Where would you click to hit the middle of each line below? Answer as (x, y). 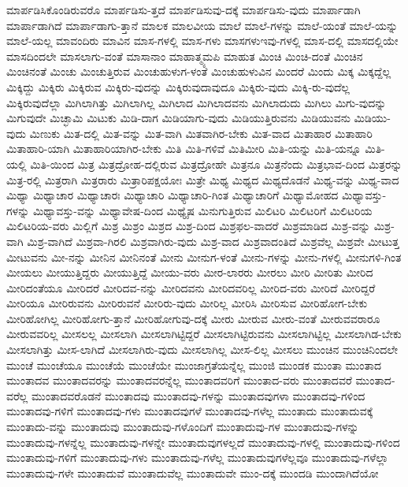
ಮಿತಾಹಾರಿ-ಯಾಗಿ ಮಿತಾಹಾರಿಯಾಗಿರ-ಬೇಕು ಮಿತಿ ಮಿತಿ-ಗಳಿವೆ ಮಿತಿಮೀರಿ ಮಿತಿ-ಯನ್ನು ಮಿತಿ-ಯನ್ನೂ (184, 149)
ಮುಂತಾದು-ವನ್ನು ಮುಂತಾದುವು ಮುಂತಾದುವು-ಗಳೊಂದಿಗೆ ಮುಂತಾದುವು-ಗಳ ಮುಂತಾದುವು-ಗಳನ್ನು (183, 427)
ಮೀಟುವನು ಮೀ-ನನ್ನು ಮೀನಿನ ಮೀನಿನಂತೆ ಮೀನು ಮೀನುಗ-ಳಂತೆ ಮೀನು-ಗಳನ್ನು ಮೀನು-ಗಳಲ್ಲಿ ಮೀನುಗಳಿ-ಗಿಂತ (204, 257)
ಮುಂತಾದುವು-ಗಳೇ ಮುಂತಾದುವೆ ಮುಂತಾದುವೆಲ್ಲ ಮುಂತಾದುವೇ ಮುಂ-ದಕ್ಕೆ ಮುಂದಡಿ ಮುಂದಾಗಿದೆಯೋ (193, 472)
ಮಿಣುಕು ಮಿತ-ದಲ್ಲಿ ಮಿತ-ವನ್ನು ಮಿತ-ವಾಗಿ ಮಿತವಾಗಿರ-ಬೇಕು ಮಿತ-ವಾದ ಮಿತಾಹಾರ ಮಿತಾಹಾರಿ (201, 133)
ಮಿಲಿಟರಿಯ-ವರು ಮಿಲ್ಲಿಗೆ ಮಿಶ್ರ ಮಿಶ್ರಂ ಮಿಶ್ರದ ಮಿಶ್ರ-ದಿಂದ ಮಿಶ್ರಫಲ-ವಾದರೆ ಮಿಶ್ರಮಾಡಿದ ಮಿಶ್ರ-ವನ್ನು (188, 226)
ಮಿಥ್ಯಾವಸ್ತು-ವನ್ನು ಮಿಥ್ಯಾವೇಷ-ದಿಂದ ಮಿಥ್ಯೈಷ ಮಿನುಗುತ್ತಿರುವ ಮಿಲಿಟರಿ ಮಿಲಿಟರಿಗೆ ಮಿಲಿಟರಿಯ (202, 210)
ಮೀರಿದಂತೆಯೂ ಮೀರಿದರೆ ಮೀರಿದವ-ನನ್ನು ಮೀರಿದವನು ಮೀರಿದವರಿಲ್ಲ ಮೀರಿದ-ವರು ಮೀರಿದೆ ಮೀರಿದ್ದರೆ (191, 287)
